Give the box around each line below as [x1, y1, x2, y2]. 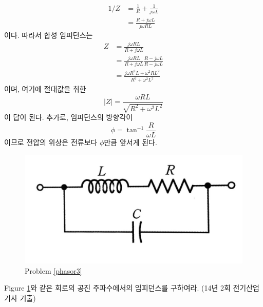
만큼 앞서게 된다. [104, 136, 157, 147]
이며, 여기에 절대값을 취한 [4, 84, 86, 94]
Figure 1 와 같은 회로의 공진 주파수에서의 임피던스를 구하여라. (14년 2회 [4, 282, 231, 293]
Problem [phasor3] [25, 265, 82, 276]
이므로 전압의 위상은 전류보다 [4, 136, 98, 147]
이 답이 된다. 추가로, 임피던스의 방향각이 [4, 112, 133, 122]
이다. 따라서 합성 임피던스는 [4, 29, 93, 40]
